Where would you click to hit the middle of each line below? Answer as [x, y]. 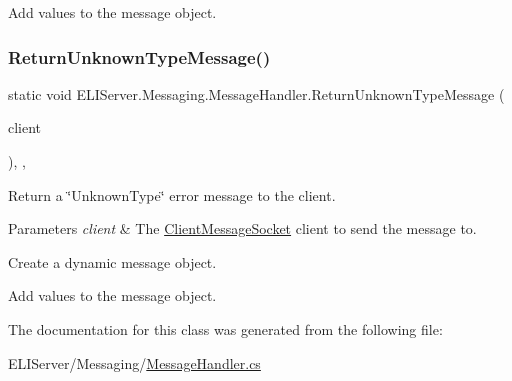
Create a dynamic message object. [112, 261]
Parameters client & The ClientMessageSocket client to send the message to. [242, 228]
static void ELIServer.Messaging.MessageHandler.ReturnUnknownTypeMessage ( [256, 93]
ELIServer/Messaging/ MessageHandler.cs [134, 362]
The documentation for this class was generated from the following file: [225, 328]
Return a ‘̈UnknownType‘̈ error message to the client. [172, 194]
